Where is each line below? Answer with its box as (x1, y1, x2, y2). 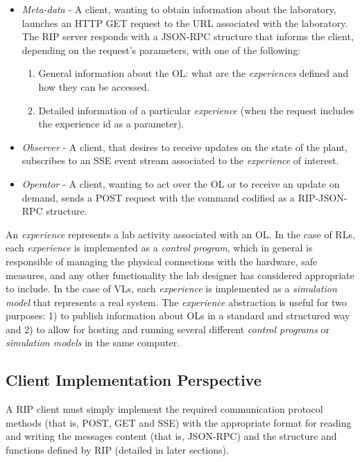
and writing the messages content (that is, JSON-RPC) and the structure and (6, 429, 337, 443)
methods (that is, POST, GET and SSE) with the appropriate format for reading (6, 415, 352, 429)
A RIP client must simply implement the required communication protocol (6, 402, 323, 416)
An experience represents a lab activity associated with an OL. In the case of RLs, (6, 226, 355, 241)
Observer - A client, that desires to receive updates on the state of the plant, (22, 139, 348, 154)
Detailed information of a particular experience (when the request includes (38, 103, 354, 117)
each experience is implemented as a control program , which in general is (6, 240, 313, 255)
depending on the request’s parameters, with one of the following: (22, 42, 301, 57)
